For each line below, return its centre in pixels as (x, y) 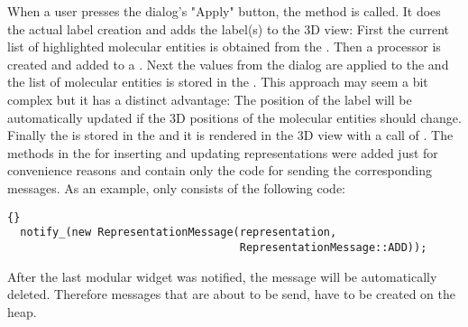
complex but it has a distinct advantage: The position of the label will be (210, 99)
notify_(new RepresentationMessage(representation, (179, 233)
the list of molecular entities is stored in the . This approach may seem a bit (218, 82)
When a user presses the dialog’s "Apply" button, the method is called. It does (224, 11)
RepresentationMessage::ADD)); (333, 247)
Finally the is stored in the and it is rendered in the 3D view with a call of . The (230, 135)
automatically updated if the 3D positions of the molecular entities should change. (234, 117)
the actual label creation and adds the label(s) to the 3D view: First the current (228, 28)
